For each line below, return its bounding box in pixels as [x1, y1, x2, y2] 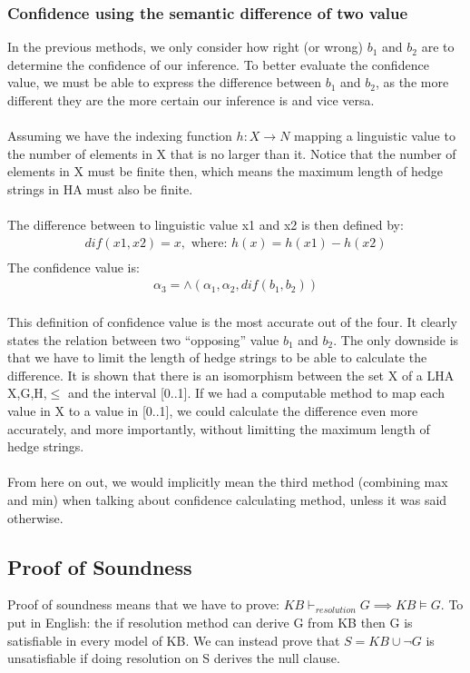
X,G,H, [7, 383, 47, 402]
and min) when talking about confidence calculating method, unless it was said [7, 490, 447, 509]
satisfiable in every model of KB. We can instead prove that [7, 630, 340, 649]
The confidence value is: [7, 257, 140, 276]
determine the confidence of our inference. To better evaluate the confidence [7, 54, 429, 74]
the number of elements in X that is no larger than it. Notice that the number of [7, 144, 456, 163]
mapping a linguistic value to [294, 126, 455, 145]
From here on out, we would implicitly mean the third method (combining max [7, 472, 448, 491]
